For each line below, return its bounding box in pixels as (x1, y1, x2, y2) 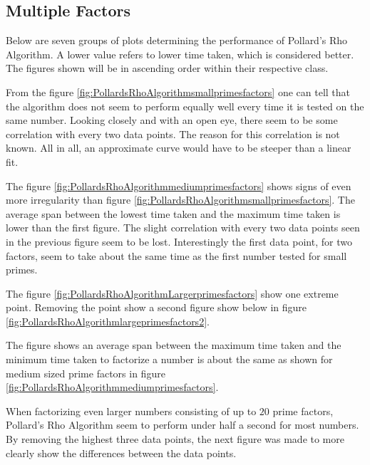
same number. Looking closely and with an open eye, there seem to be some (6, 113, 338, 127)
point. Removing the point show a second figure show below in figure (6, 300, 307, 315)
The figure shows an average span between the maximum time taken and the (6, 338, 341, 352)
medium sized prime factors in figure (6, 365, 165, 380)
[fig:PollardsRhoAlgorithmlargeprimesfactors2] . (6, 313, 210, 328)
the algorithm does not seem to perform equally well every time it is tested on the (6, 98, 364, 113)
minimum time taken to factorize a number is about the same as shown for (6, 352, 333, 367)
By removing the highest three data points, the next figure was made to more (6, 432, 344, 446)
